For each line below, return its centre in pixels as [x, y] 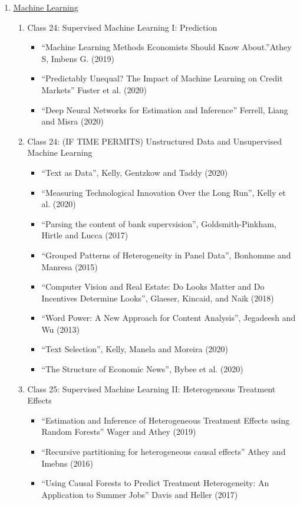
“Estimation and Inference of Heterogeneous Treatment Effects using [166, 420]
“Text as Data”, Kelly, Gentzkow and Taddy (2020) [135, 172]
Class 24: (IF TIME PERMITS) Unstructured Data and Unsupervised [155, 141]
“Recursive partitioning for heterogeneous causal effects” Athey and [164, 452]
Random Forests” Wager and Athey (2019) [119, 432]
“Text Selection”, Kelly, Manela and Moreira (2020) [135, 349]
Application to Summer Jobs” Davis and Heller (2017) [140, 494]
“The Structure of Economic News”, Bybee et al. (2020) [142, 369]
